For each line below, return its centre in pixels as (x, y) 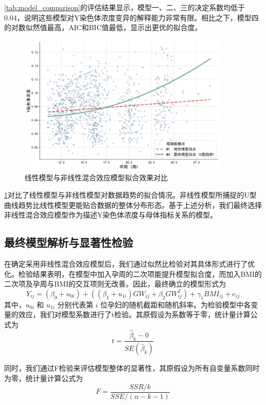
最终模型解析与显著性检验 (69, 242)
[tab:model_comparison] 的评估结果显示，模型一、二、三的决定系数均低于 (125, 7)
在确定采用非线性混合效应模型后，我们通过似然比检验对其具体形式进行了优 (129, 263)
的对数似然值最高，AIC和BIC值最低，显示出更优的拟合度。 (103, 27)
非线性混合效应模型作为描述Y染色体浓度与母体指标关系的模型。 (111, 215)
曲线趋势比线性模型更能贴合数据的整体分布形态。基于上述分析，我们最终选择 (133, 205)
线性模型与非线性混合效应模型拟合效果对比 (96, 177)
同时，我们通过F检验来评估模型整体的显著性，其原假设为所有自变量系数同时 (132, 368)
